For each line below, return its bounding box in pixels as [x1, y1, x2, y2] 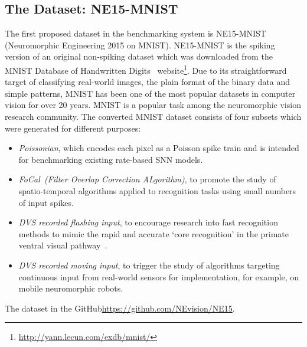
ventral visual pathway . [18, 239, 107, 251]
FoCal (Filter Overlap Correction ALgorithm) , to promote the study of [18, 173, 276, 185]
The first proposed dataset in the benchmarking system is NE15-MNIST [5, 27, 266, 40]
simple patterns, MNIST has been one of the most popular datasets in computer [5, 87, 296, 99]
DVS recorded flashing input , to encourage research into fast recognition [18, 216, 278, 228]
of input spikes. [18, 196, 74, 208]
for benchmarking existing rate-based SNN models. [18, 153, 203, 165]
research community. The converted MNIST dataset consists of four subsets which [5, 110, 302, 123]
